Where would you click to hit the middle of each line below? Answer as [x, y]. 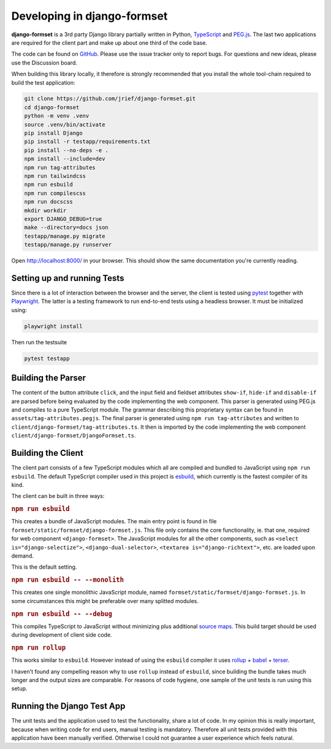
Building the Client [48, 453]
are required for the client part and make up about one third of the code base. [109, 42]
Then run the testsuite [39, 342]
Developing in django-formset [89, 16]
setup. [19, 689]
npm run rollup [39, 647]
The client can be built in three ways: [58, 496]
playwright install [53, 326]
